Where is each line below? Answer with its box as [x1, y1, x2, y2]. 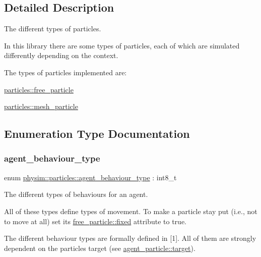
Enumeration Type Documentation [4, 126, 190, 141]
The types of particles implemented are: [4, 67, 127, 77]
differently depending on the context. [4, 50, 118, 61]
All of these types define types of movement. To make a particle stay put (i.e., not [4, 205, 257, 216]
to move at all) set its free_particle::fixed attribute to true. [4, 216, 186, 226]
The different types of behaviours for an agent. [4, 189, 148, 199]
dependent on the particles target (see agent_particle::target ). [4, 242, 195, 253]
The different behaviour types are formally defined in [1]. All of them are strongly [4, 233, 256, 243]
